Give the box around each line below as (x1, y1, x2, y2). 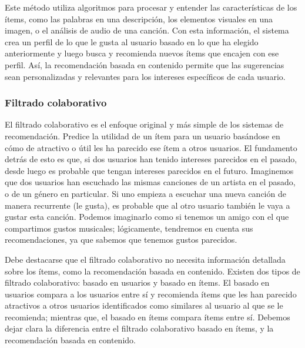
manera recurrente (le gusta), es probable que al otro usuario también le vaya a (5, 199, 290, 211)
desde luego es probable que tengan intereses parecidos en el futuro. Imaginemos (5, 164, 294, 176)
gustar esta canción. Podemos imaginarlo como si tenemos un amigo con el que (5, 210, 289, 223)
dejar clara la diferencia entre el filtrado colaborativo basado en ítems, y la (5, 322, 274, 334)
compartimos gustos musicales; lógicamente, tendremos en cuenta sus (5, 222, 253, 234)
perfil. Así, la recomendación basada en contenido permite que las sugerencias (5, 58, 284, 71)
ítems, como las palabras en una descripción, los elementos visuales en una (5, 12, 273, 25)
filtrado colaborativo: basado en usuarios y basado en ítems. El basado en (5, 276, 270, 289)
